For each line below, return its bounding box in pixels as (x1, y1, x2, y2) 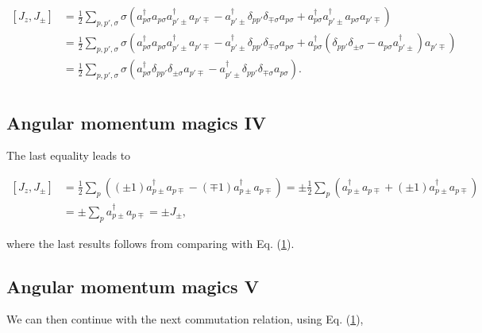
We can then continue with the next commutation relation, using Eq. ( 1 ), (6, 311, 364, 327)
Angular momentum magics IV (6, 110, 267, 134)
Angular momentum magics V (6, 273, 259, 298)
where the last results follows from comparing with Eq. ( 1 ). (6, 234, 295, 251)
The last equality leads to (6, 147, 131, 164)
